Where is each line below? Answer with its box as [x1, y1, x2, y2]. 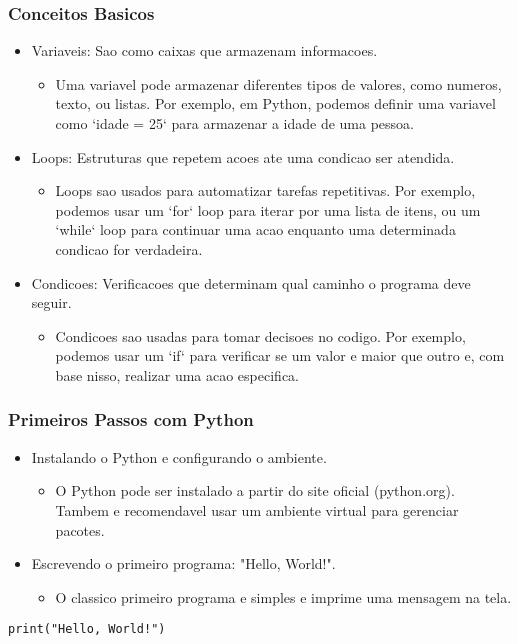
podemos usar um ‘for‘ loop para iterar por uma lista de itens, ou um [55, 199, 481, 220]
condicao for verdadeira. [55, 238, 203, 259]
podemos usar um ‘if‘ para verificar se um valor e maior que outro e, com [55, 345, 505, 366]
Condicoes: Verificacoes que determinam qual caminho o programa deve [31, 272, 471, 293]
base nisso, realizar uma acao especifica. [55, 364, 299, 385]
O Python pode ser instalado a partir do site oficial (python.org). [55, 480, 455, 501]
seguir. [31, 292, 72, 313]
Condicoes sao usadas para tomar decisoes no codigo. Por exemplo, [55, 325, 466, 346]
